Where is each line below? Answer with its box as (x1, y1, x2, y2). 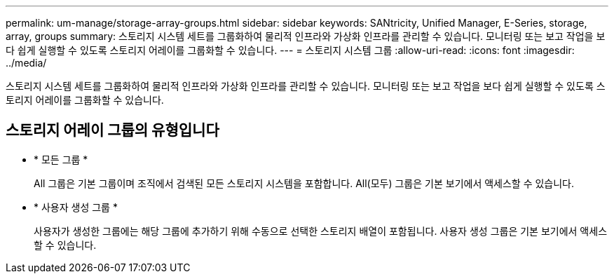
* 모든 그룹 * (34, 153, 88, 165)
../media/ (6, 57, 47, 69)
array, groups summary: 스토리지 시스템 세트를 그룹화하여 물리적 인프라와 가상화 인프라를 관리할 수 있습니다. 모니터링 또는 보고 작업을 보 (6, 30, 606, 42)
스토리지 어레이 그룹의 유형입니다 (6, 121, 219, 139)
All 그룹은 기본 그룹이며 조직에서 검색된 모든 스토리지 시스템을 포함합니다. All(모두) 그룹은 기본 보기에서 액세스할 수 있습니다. (34, 177, 575, 189)
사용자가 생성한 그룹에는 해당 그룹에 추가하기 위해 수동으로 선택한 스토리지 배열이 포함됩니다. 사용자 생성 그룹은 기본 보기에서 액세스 (34, 224, 608, 237)
